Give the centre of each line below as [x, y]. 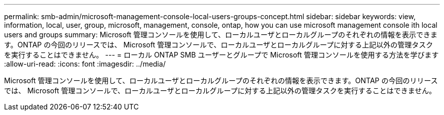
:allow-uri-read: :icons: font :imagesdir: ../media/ [85, 64]
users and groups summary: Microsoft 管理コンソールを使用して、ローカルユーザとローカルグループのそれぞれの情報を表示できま [221, 35]
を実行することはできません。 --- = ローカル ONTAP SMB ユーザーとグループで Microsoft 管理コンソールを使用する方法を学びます [221, 55]
